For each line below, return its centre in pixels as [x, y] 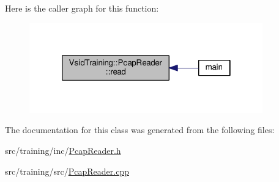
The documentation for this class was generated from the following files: [140, 130]
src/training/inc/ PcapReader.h [63, 150]
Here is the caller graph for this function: [82, 8]
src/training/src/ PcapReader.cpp [67, 171]
